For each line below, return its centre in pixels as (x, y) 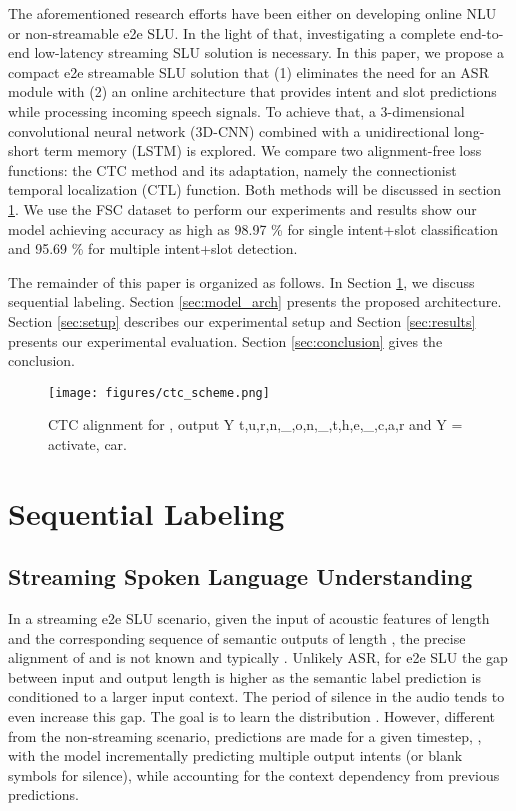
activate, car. (87, 443)
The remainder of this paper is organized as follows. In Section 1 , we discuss (241, 281)
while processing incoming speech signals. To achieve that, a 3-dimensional (236, 110)
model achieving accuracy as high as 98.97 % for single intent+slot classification (253, 228)
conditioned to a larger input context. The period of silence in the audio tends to (256, 696)
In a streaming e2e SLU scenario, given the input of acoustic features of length (249, 618)
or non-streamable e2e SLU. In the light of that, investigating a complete (232, 32)
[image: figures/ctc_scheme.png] (159, 392)
